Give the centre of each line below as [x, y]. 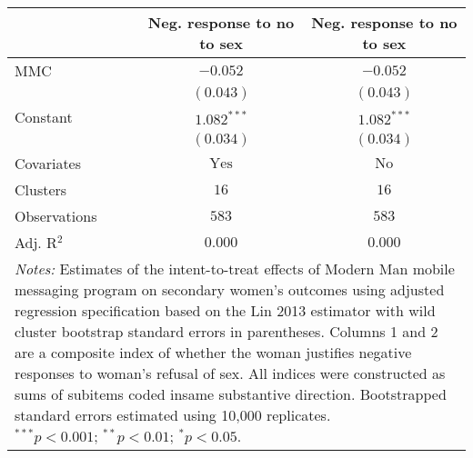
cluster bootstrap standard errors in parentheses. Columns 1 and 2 [226, 331]
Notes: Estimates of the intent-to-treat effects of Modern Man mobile [235, 269]
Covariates [48, 163]
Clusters [41, 189]
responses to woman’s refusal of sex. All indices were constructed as [230, 373]
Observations [56, 216]
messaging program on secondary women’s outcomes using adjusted [230, 289]
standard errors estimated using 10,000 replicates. [173, 415]
